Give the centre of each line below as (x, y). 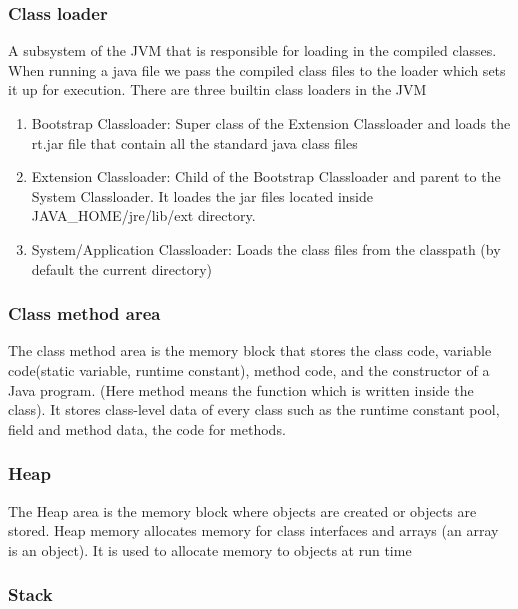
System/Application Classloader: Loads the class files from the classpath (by (266, 248)
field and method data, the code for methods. (147, 428)
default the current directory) (122, 268)
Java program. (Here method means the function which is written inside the (241, 389)
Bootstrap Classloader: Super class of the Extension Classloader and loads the (271, 123)
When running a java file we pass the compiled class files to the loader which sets (257, 69)
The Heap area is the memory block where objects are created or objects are (242, 510)
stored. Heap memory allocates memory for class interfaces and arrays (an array (253, 530)
